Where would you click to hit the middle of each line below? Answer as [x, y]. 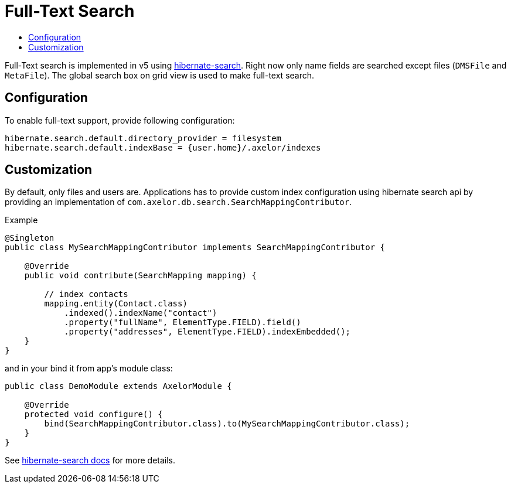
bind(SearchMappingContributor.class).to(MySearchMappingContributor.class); [227, 424]
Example [21, 220]
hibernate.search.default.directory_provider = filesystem [143, 138]
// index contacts [86, 294]
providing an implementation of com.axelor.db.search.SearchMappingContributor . [178, 202]
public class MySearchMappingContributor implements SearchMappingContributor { [195, 248]
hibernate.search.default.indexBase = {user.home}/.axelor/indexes [163, 147]
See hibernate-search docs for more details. [90, 460]
